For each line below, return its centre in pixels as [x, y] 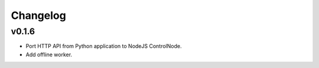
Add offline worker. [49, 54]
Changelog [38, 15]
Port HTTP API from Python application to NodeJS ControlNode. [104, 46]
